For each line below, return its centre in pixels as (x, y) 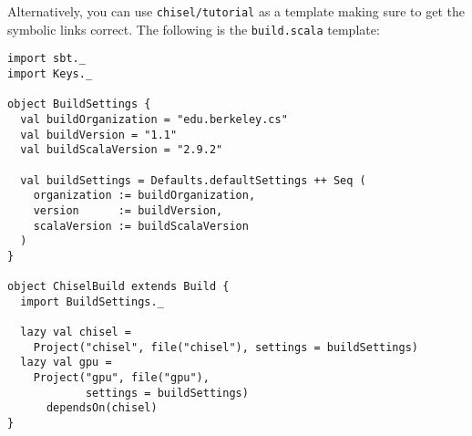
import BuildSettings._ (92, 301)
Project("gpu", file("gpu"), (121, 378)
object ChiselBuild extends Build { (118, 287)
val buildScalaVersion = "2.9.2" (122, 150)
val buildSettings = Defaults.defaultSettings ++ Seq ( (193, 180)
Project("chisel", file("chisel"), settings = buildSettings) (226, 347)
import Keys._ (50, 73)
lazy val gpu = (66, 363)
